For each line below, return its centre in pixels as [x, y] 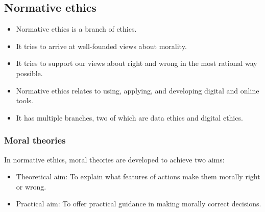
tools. [25, 100]
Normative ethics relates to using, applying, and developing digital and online [138, 90]
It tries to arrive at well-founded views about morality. [101, 46]
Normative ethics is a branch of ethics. [76, 29]
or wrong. [31, 186]
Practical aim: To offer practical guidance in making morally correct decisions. [139, 204]
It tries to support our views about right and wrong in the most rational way [137, 63]
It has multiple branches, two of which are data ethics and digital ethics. [129, 117]
